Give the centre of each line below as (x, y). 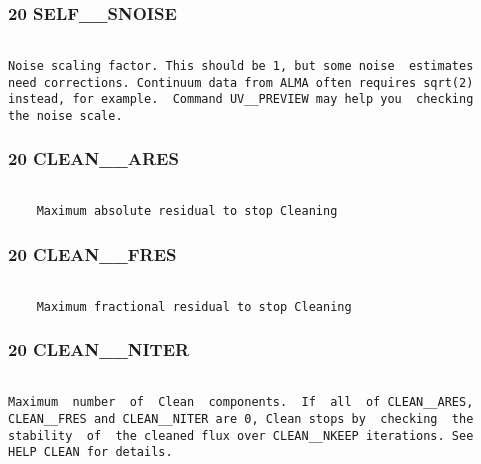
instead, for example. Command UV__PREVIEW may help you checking (241, 99)
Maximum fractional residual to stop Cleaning (194, 306)
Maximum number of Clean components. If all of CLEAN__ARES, (241, 402)
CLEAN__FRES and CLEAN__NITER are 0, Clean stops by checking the (241, 419)
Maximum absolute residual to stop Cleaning (187, 211)
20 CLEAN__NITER (99, 349)
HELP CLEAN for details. (90, 452)
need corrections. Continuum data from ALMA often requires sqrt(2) (241, 82)
